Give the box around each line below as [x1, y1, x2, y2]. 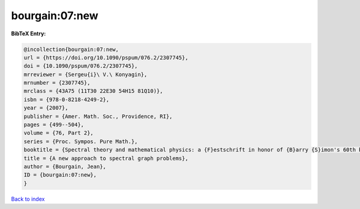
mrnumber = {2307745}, [23, 80, 91, 86]
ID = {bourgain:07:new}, [23, 171, 97, 178]
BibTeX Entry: [11, 30, 46, 37]
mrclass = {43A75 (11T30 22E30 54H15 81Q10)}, [23, 87, 163, 95]
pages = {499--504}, [23, 122, 84, 128]
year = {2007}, [23, 105, 68, 111]
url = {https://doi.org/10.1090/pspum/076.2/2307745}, [23, 54, 188, 61]
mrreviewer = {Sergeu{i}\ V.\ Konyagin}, [23, 71, 148, 78]
